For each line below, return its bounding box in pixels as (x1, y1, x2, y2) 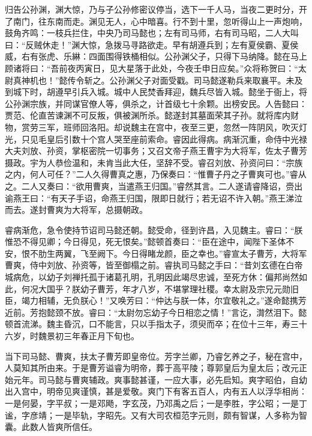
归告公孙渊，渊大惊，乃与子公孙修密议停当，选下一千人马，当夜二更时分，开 (5, 3, 307, 15)
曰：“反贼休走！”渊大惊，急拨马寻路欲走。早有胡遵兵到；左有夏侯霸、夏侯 (5, 38, 299, 51)
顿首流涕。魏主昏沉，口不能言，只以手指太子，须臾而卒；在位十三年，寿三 (5, 318, 299, 330)
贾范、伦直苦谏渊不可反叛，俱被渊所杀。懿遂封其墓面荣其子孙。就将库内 (5, 109, 290, 121)
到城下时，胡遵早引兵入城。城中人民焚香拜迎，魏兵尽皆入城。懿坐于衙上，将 (5, 85, 307, 98)
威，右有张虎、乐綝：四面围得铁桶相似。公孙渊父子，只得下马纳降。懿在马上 (5, 50, 307, 63)
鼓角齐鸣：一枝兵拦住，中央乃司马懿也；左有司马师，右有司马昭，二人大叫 (5, 26, 299, 39)
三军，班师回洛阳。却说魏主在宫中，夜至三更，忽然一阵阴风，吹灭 (38, 120, 299, 133)
